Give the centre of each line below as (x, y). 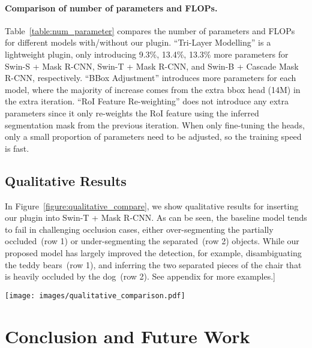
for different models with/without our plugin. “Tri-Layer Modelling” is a (138, 42)
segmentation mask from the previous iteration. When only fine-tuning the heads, (155, 124)
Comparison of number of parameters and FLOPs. (111, 7)
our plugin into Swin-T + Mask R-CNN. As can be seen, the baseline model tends (156, 217)
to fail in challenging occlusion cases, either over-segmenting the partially (139, 229)
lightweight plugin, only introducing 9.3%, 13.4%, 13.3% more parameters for (147, 54)
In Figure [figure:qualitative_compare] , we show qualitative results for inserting (152, 205)
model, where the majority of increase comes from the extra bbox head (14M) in (153, 89)
